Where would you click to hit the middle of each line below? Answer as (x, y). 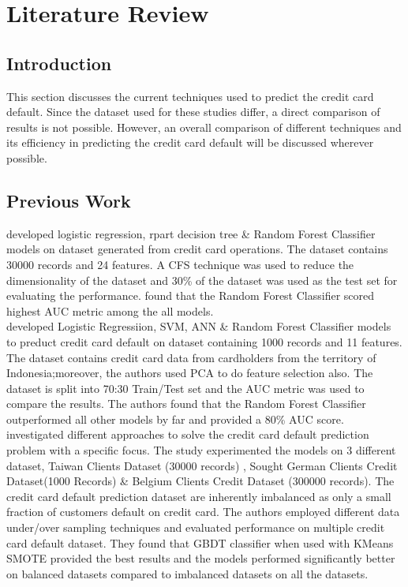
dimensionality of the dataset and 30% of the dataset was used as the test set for (202, 280)
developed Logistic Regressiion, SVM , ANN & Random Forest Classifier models (199, 326)
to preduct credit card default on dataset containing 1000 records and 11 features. (204, 341)
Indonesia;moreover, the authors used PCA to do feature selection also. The (190, 373)
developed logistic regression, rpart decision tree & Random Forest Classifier (191, 233)
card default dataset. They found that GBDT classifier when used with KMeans (200, 542)
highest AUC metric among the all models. (110, 310)
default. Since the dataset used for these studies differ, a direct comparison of (193, 112)
